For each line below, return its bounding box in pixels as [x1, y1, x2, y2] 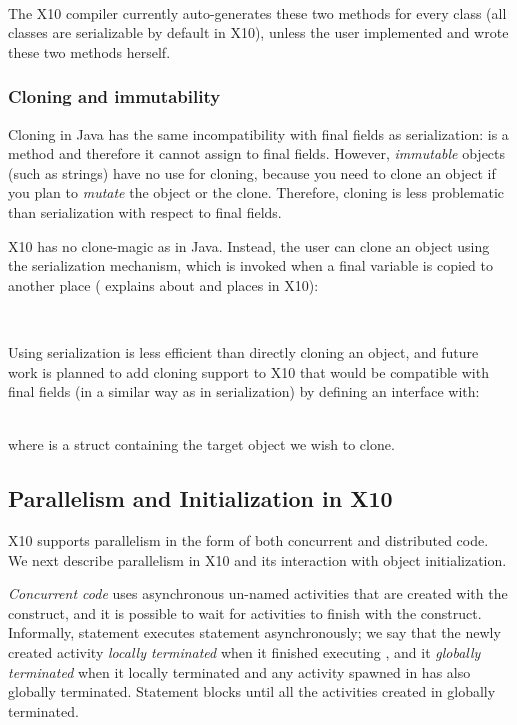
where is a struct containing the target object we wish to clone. [8, 434, 395, 455]
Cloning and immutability [8, 84, 221, 109]
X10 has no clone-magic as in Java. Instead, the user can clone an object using [8, 235, 490, 256]
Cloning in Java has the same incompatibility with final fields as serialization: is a [8, 123, 509, 144]
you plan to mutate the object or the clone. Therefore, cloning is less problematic [8, 182, 505, 203]
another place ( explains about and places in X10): [8, 274, 319, 295]
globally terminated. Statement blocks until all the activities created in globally [8, 681, 496, 702]
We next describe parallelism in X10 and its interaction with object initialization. [8, 549, 507, 570]
